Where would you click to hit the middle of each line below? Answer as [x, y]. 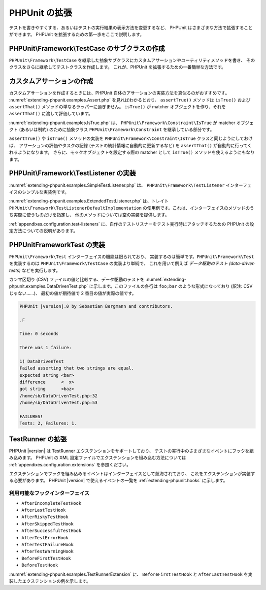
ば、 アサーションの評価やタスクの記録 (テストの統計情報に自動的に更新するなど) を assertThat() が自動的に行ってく [131, 145]
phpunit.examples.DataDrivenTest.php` [49, 286]
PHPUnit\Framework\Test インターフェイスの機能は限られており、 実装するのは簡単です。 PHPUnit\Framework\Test [132, 257]
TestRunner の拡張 [38, 439]
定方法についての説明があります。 [44, 230]
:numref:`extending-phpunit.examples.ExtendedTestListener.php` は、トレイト [89, 201]
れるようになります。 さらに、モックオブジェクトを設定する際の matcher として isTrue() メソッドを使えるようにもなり [132, 152]
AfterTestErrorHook [45, 538]
